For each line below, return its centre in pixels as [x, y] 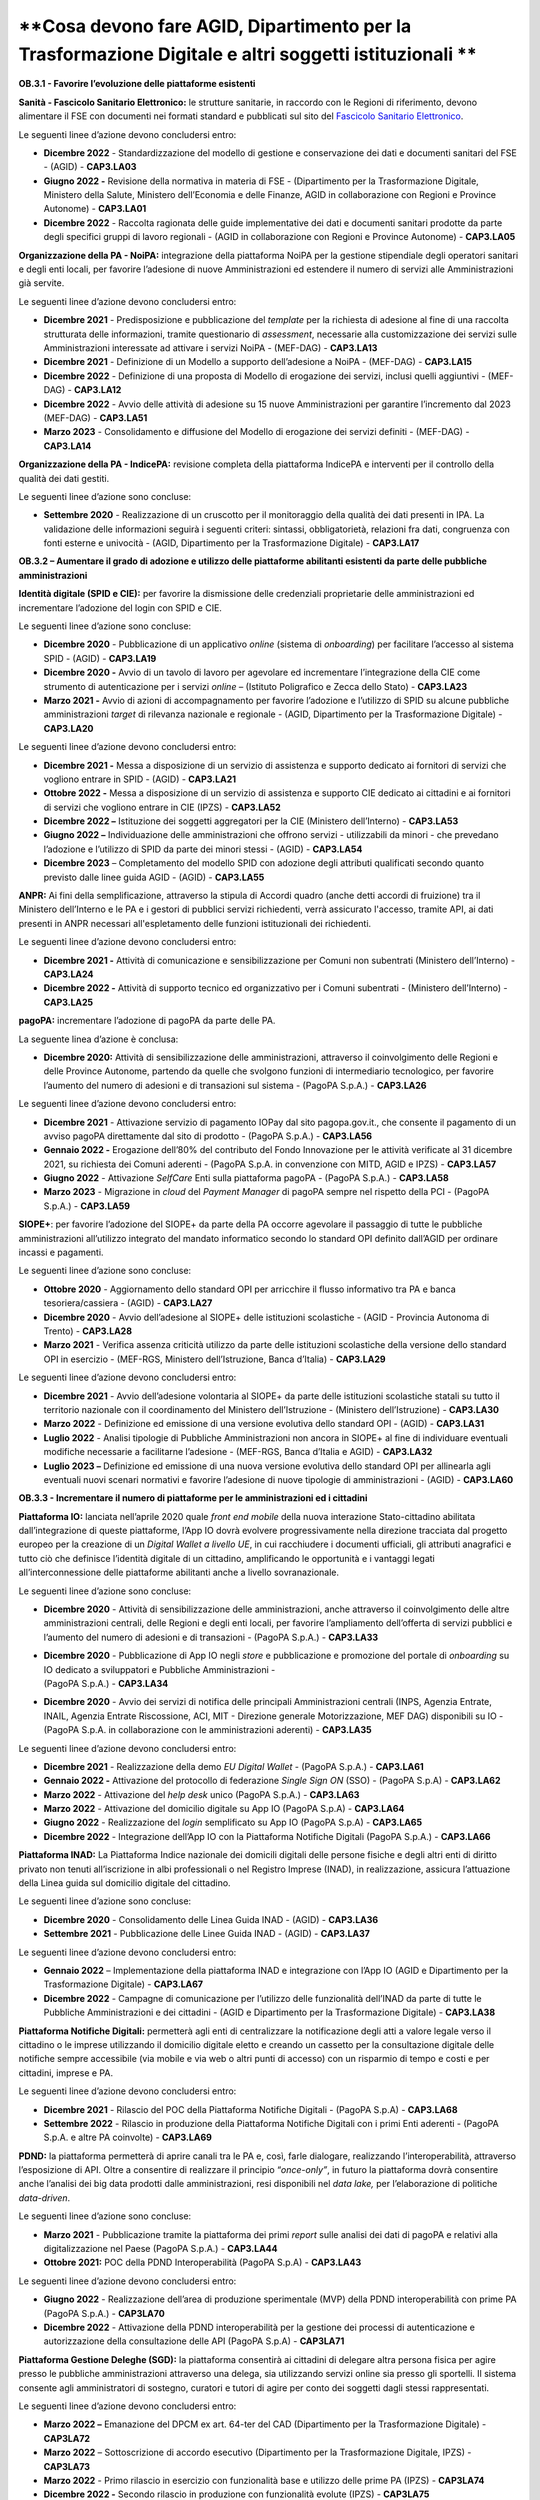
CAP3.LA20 [68, 728]
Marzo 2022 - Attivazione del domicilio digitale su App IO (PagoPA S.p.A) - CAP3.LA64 [224, 1809]
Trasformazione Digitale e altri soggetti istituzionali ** [247, 54]
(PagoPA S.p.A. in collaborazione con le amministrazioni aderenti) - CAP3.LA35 [207, 1730]
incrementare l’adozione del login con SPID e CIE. [120, 607]
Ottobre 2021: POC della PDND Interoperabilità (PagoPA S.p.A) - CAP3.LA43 [202, 2262]
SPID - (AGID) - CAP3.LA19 [100, 658]
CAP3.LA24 [68, 974]
